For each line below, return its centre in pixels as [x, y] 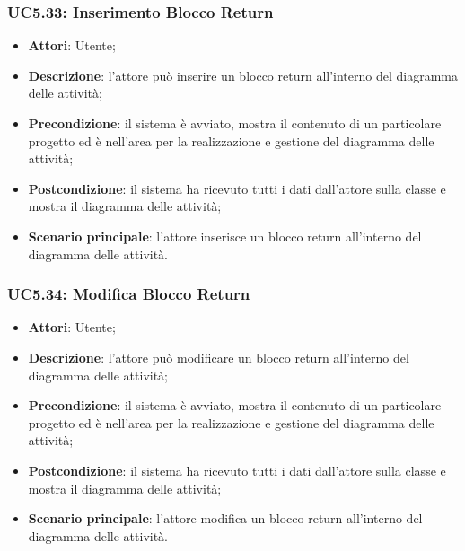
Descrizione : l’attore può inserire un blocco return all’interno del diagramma [243, 75]
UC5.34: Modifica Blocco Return [129, 294]
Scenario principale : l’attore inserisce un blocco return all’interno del [225, 236]
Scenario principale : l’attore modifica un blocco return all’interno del [225, 518]
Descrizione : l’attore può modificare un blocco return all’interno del [219, 357]
